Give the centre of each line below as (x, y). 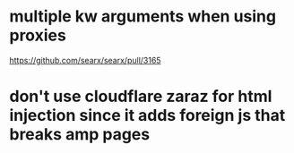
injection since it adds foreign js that (147, 116)
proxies (38, 35)
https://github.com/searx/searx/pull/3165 (85, 60)
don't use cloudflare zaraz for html (141, 97)
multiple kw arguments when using (143, 17)
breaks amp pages (80, 135)
